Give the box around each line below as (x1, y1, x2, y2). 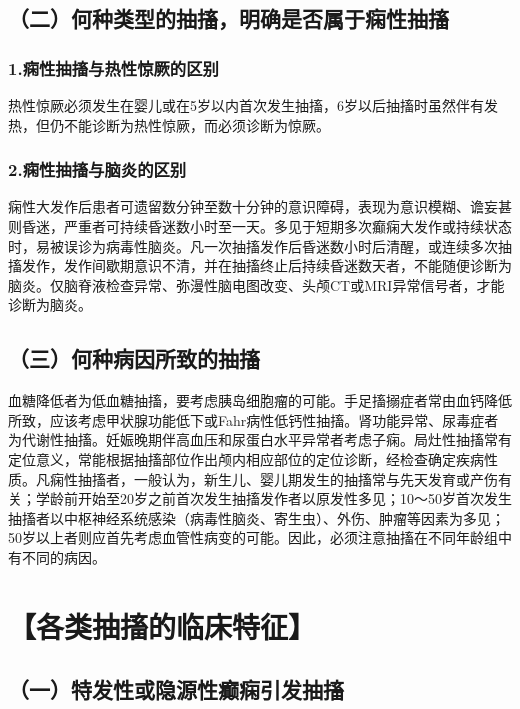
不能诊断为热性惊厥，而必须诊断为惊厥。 (63, 114, 330, 135)
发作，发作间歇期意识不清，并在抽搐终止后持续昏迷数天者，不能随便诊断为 (21, 255, 512, 276)
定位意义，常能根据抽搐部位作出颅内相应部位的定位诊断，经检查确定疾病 (8, 448, 484, 469)
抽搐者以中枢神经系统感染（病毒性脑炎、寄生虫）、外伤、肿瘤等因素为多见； (8, 507, 505, 528)
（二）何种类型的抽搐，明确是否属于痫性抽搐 (8, 3, 449, 34)
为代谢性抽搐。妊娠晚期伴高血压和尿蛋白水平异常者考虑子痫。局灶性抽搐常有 (8, 429, 512, 450)
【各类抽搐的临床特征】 (8, 605, 317, 646)
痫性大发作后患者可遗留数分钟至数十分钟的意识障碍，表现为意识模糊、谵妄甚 (8, 196, 512, 217)
